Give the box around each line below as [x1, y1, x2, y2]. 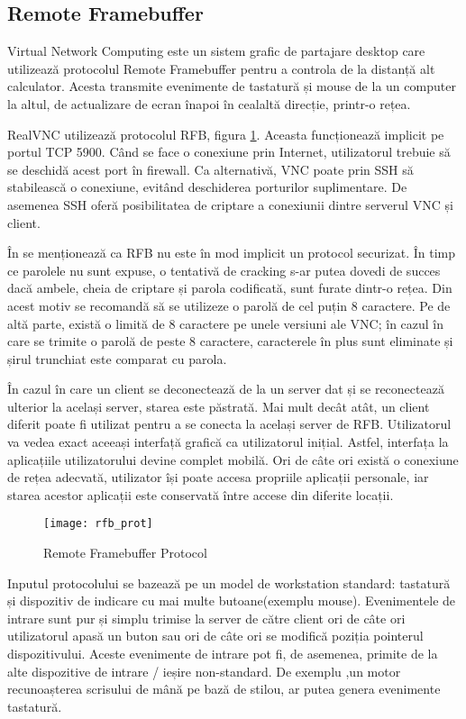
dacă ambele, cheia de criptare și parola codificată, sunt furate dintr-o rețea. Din [7, 278, 452, 297]
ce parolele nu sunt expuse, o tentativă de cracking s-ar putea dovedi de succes [7, 260, 441, 279]
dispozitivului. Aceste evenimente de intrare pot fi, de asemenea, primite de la [7, 644, 438, 663]
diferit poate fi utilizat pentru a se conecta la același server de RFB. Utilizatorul [7, 414, 452, 433]
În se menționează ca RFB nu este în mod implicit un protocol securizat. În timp [7, 243, 456, 262]
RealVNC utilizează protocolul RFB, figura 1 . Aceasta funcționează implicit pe [7, 124, 444, 143]
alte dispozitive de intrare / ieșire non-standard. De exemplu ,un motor [7, 661, 401, 680]
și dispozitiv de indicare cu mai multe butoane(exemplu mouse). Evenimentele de [7, 591, 456, 610]
